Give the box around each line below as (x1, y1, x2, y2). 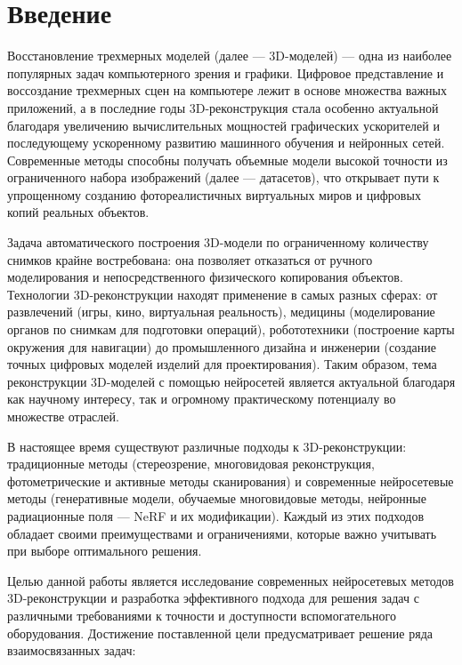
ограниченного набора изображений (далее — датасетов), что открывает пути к (7, 168, 440, 187)
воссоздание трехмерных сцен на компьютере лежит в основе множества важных (7, 81, 447, 100)
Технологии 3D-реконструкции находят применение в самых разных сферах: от (7, 284, 438, 303)
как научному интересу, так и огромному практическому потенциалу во (7, 389, 396, 408)
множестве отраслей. (7, 407, 119, 425)
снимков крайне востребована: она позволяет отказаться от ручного (7, 250, 373, 268)
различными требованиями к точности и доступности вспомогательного (7, 605, 396, 624)
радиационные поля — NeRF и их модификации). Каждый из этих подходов (7, 506, 425, 525)
